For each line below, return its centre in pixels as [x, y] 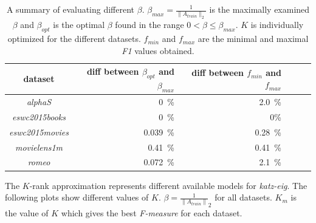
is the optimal [79, 25]
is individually [277, 25]
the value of [27, 213]
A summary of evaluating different [70, 9]
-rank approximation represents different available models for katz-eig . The [168, 185]
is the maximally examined [259, 9]
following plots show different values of [77, 197]
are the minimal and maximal [253, 39]
